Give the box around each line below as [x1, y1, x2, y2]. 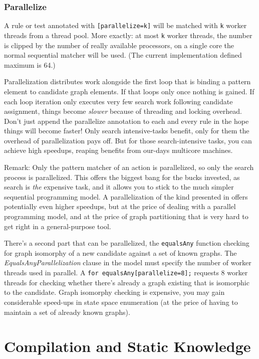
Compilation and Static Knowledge [4, 336, 251, 356]
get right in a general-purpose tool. [4, 221, 111, 231]
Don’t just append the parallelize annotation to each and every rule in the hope [4, 115, 249, 126]
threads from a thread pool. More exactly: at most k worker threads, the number [4, 30, 252, 40]
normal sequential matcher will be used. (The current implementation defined [4, 50, 242, 60]
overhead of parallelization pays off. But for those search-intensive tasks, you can [4, 135, 252, 145]
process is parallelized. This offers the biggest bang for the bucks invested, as [4, 171, 240, 182]
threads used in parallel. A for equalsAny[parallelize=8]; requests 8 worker [4, 267, 248, 278]
